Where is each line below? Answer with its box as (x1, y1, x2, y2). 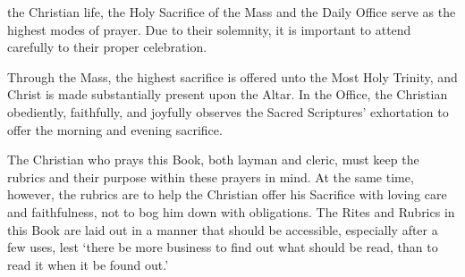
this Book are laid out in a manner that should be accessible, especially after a (7, 220, 438, 239)
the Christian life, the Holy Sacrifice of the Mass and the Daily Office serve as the (7, 3, 456, 21)
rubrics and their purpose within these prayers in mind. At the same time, (7, 167, 414, 186)
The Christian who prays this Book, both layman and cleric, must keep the (7, 150, 419, 169)
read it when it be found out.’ (7, 255, 169, 273)
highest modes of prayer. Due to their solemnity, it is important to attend (7, 20, 411, 38)
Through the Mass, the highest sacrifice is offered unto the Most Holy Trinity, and (7, 67, 458, 86)
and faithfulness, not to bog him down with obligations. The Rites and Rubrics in (7, 202, 455, 221)
